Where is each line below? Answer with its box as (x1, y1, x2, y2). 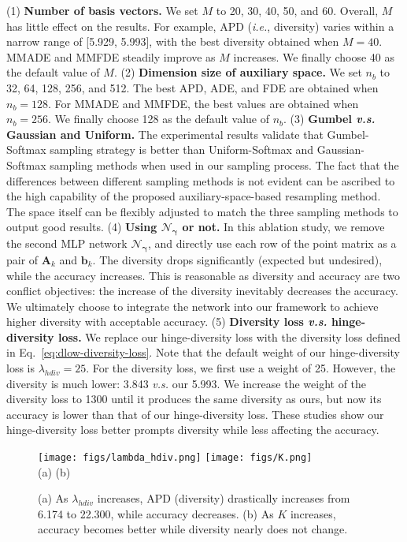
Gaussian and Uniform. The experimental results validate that (6, 125, 324, 142)
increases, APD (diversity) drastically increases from (97, 490, 350, 506)
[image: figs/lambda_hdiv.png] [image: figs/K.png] (38, 452, 313, 464)
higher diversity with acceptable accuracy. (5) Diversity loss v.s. (6, 313, 327, 330)
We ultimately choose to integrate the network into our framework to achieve (6, 297, 379, 314)
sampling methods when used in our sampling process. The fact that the (50, 156, 399, 173)
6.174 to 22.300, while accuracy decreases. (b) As (38, 505, 274, 521)
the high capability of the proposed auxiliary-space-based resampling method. (6, 188, 381, 204)
